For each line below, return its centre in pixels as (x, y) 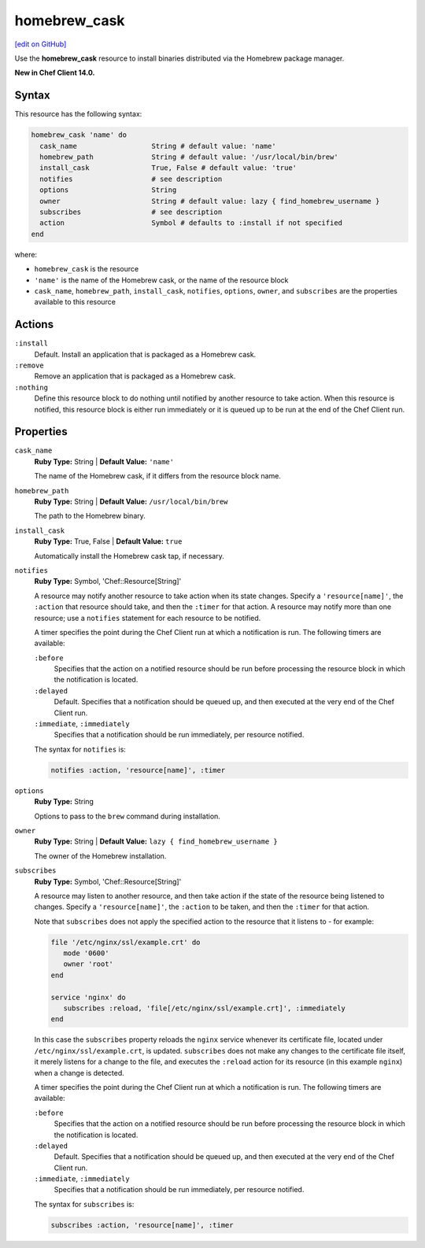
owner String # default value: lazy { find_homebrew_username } (210, 201)
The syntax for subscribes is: (84, 1204)
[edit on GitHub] (41, 44)
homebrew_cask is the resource (87, 269)
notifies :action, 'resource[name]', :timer (138, 770)
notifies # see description (131, 179)
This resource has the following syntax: (78, 114)
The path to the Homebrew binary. (90, 516)
